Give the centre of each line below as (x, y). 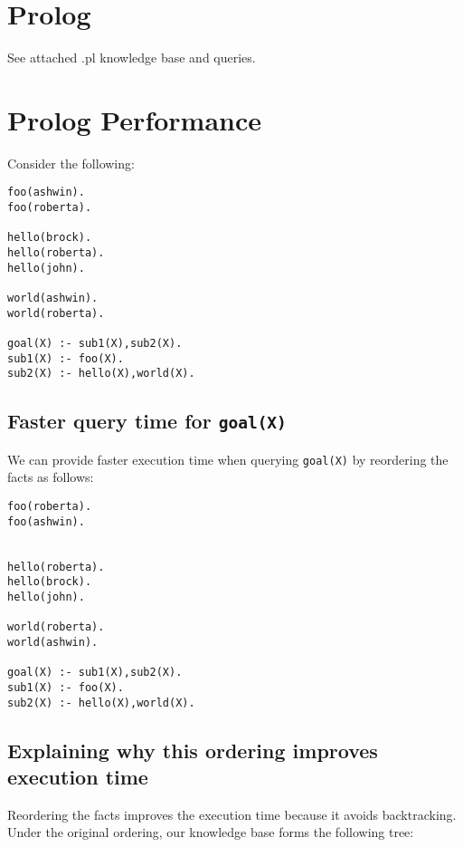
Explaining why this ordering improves (193, 750)
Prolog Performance (135, 119)
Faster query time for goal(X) (147, 421)
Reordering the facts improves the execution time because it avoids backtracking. (232, 814)
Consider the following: (71, 163)
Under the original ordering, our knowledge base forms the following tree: (211, 832)
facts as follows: (51, 477)
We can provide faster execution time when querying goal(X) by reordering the (228, 459)
